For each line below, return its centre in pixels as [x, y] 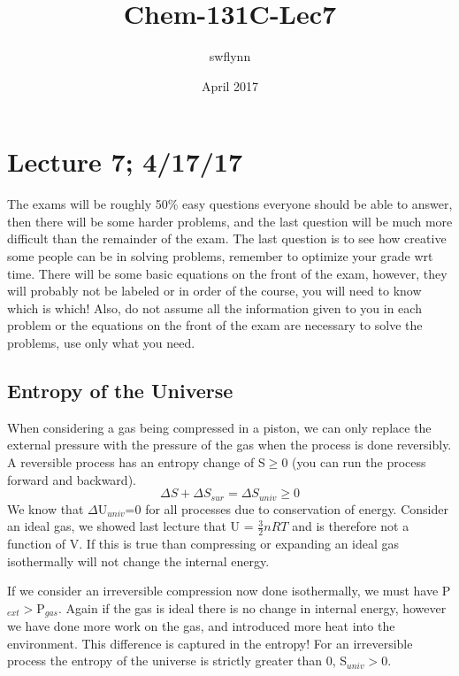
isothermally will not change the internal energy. [138, 561]
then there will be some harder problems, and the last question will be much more [230, 221]
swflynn [230, 56]
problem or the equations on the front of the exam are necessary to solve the [215, 325]
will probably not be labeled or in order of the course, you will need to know [214, 291]
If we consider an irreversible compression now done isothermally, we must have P [229, 591]
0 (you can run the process [354, 461]
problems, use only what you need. [101, 342]
